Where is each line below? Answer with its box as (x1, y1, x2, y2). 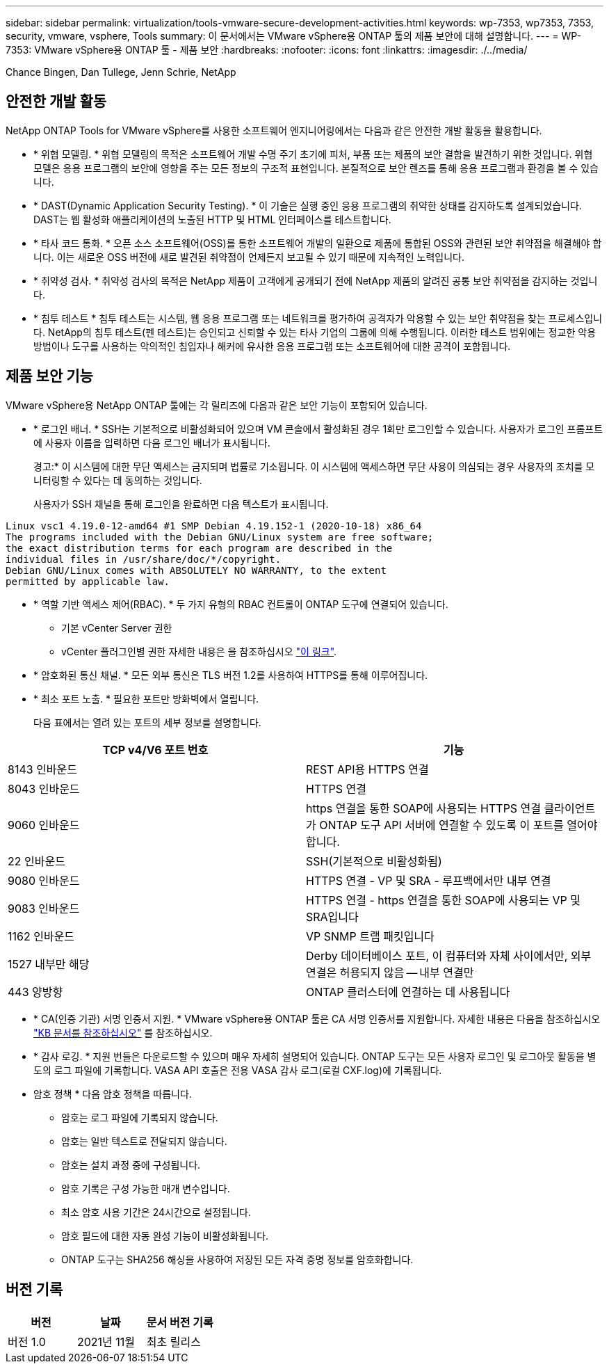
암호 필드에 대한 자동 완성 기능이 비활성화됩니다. (61, 1229, 269, 1242)
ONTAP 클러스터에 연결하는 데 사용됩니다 (306, 984, 510, 999)
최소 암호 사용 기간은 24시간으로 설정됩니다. (61, 1206, 251, 1218)
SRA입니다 (306, 909, 359, 924)
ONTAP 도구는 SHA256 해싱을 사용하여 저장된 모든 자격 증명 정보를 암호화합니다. (61, 1253, 414, 1265)
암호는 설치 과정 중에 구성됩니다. (61, 1158, 201, 1171)
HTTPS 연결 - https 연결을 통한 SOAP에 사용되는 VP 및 (306, 892, 580, 907)
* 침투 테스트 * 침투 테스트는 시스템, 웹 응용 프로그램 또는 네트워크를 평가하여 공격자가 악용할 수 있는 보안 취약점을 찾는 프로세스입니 (33, 312, 603, 324)
